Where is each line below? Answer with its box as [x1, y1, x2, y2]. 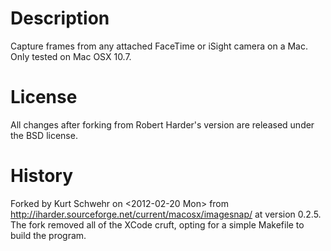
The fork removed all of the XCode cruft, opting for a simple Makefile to [10, 218, 305, 231]
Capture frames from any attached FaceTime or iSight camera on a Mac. [10, 40, 308, 52]
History [10, 165, 74, 187]
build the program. [10, 229, 87, 241]
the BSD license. [10, 129, 78, 141]
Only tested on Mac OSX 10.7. [10, 50, 132, 62]
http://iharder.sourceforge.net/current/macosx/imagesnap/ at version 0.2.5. [10, 208, 322, 220]
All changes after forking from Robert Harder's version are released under [10, 118, 315, 131]
